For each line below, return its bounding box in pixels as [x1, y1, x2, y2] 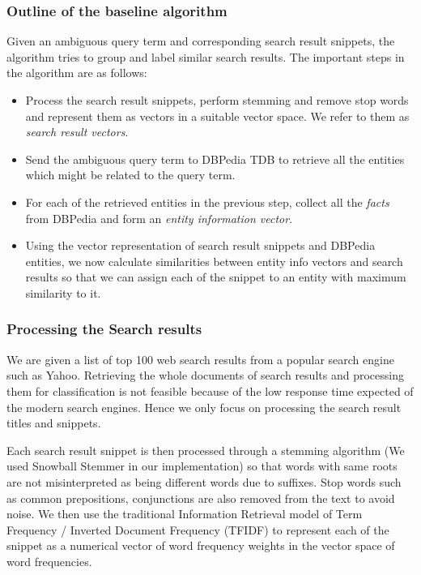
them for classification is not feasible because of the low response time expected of [6, 382, 414, 399]
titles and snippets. [6, 414, 101, 431]
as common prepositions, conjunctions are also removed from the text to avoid [6, 489, 395, 506]
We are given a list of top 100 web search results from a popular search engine [6, 350, 394, 367]
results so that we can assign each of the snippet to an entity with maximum [25, 268, 406, 285]
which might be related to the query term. [25, 166, 236, 183]
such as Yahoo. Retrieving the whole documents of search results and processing [6, 367, 404, 384]
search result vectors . [25, 123, 129, 140]
